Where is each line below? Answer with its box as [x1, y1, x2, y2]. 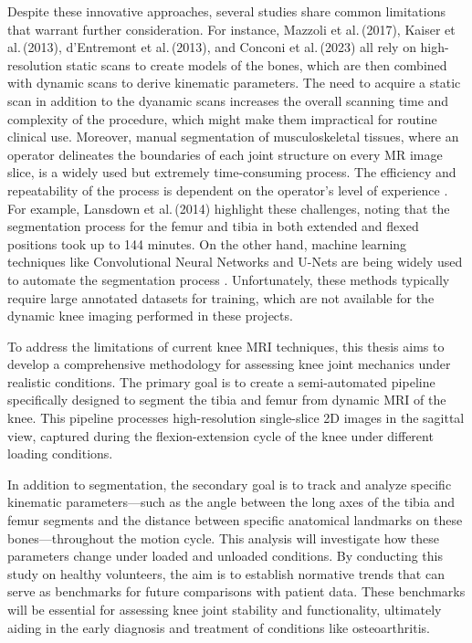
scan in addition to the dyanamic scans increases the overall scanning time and [7, 90, 449, 110]
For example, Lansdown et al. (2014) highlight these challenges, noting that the [7, 198, 450, 217]
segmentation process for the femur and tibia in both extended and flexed [7, 216, 419, 236]
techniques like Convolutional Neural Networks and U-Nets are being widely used [7, 252, 463, 271]
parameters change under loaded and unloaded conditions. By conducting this [7, 546, 443, 565]
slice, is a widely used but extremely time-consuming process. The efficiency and [7, 163, 456, 182]
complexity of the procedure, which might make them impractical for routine [7, 109, 437, 128]
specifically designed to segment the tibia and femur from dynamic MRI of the [7, 390, 446, 409]
